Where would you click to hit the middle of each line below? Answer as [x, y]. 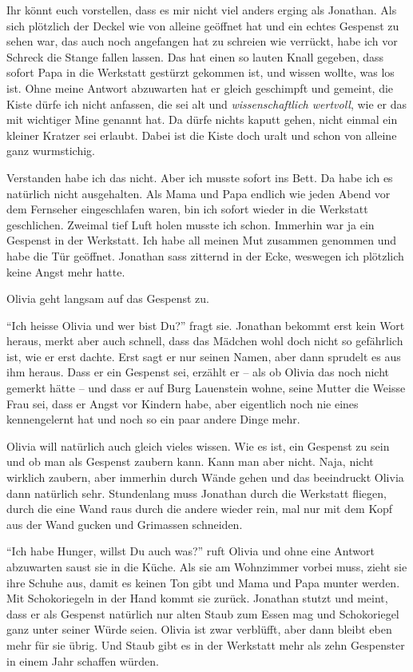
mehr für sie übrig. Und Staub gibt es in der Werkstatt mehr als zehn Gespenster [206, 644]
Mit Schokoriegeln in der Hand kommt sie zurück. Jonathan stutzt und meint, [197, 598]
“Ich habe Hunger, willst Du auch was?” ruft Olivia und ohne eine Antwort [191, 551]
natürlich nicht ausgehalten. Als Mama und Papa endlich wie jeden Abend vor [199, 193]
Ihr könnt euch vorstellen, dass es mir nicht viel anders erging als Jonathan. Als [202, 10]
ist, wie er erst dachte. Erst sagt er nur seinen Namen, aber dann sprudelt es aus [204, 356]
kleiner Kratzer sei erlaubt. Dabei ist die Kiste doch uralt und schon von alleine [202, 135]
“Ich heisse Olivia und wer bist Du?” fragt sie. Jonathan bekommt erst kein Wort [206, 325]
